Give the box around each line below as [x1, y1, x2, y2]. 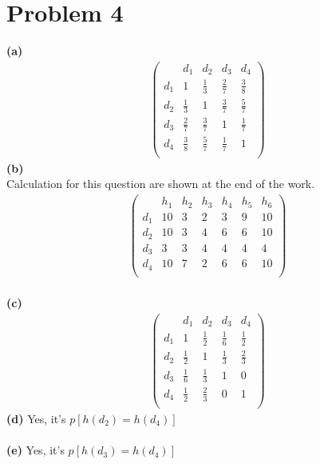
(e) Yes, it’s [6, 442, 65, 458]
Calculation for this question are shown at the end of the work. [6, 175, 315, 192]
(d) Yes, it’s [6, 410, 66, 426]
